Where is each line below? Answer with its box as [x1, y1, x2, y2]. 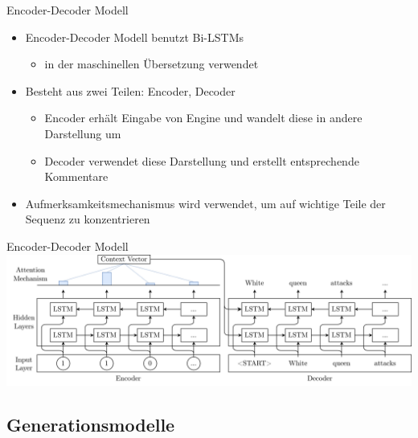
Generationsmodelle [6, 411, 175, 436]
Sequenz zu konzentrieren [25, 211, 150, 227]
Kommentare [44, 168, 109, 185]
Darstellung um [44, 125, 121, 141]
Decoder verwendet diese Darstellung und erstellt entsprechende [44, 152, 359, 169]
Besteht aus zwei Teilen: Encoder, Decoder [25, 82, 236, 99]
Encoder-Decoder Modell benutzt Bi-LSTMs [25, 28, 244, 45]
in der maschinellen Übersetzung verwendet [44, 55, 259, 72]
